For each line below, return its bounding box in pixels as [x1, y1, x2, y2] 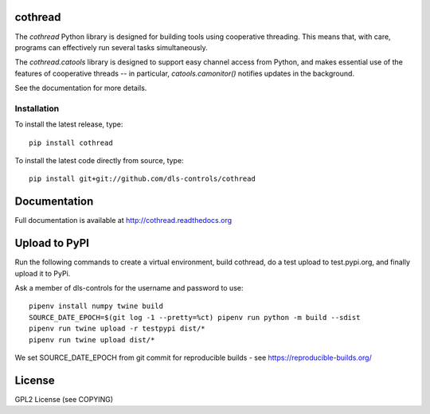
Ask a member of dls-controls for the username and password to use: [14, 283, 244, 292]
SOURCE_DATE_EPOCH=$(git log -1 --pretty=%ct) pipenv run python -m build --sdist [29, 313, 361, 322]
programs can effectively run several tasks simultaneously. [14, 42, 209, 52]
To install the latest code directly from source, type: [14, 156, 184, 165]
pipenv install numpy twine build [29, 302, 163, 310]
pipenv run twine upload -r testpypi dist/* [29, 324, 206, 334]
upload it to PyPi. [14, 268, 71, 278]
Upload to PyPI [14, 236, 89, 250]
